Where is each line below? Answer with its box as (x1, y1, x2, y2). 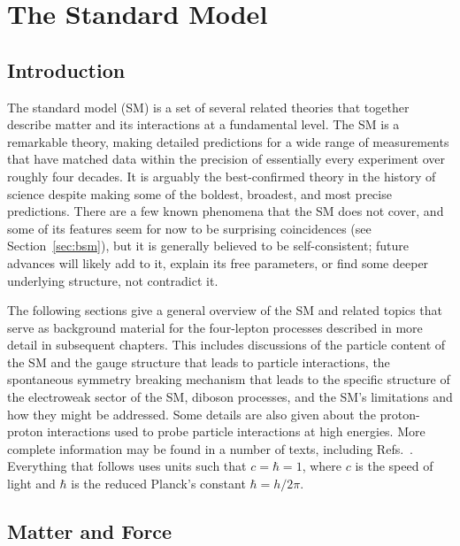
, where (302, 457, 342, 475)
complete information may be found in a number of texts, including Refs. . (7, 439, 413, 458)
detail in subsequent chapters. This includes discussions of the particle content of (7, 335, 446, 354)
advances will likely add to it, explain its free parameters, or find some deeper (7, 253, 429, 272)
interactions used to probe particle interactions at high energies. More (47, 422, 425, 441)
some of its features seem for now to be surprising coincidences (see (7, 219, 372, 237)
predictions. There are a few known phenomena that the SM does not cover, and (7, 202, 444, 220)
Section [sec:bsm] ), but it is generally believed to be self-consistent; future (7, 236, 409, 255)
